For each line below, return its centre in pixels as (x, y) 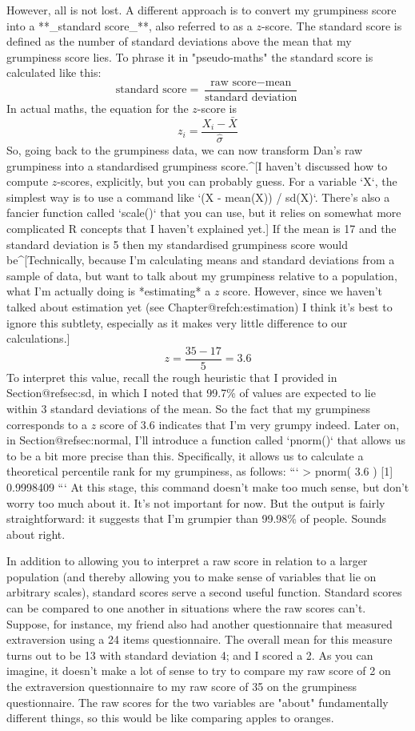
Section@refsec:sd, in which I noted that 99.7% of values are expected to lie (191, 393)
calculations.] (38, 338)
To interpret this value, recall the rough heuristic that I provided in (172, 377)
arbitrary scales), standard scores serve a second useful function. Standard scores (204, 592)
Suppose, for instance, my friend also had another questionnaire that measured (200, 623)
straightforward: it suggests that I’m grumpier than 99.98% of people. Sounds (197, 518)
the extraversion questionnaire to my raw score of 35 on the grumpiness (182, 687)
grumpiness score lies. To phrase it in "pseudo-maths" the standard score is (190, 56)
